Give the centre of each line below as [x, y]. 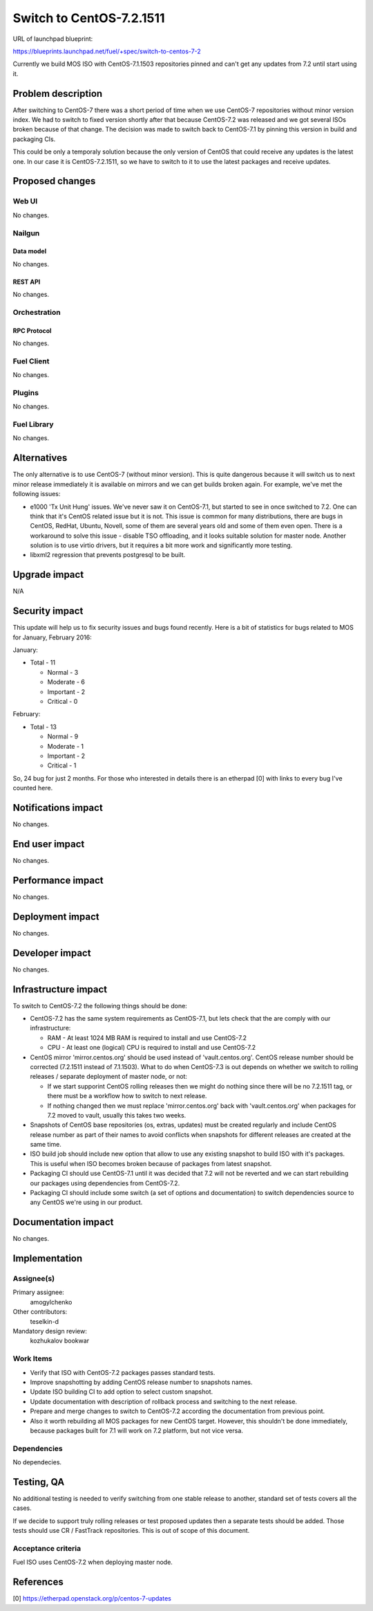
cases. [22, 1508]
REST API [27, 282]
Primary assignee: [39, 1292]
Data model [30, 251]
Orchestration [37, 312]
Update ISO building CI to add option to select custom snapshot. [122, 1392]
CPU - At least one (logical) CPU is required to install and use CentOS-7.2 [151, 1048]
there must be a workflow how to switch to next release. [127, 1096]
